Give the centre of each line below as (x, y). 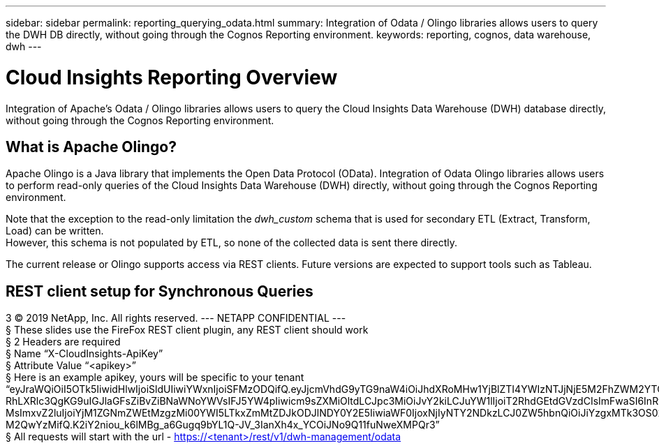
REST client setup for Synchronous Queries (160, 291)
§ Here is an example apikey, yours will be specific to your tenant (155, 378)
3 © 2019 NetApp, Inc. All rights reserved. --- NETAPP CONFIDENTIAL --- (176, 318)
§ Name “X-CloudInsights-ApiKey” (84, 354)
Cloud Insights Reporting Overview (172, 77)
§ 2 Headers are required (63, 342)
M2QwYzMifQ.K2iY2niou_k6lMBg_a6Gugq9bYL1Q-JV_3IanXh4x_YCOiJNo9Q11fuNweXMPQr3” (223, 425)
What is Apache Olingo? (91, 147)
